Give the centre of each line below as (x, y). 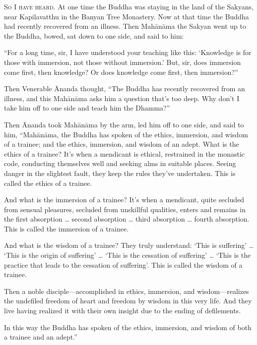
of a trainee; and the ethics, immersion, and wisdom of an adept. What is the (122, 144)
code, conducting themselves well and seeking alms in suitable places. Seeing (120, 163)
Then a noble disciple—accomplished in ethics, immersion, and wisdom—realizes (127, 291)
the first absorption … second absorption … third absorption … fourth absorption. (127, 219)
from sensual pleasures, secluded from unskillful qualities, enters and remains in (125, 209)
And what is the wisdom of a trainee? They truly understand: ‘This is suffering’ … (129, 245)
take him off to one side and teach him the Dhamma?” (87, 108)
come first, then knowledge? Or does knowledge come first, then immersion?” (121, 72)
